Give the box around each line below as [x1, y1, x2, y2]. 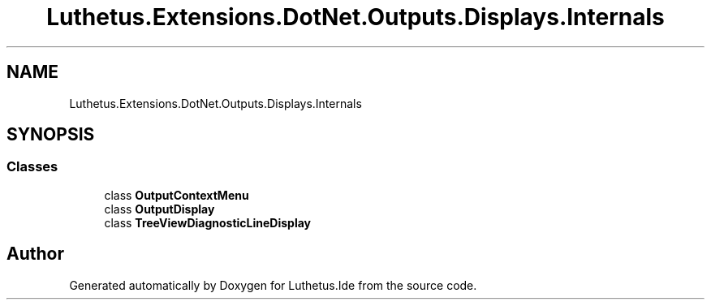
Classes [6, 158, 58, 175]
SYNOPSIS [6, 124, 95, 145]
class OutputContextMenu [104, 187, 249, 202]
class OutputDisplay [104, 201, 215, 216]
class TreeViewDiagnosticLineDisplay [104, 215, 312, 230]
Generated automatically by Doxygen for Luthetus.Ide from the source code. [69, 278, 477, 292]
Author [6, 244, 64, 265]
